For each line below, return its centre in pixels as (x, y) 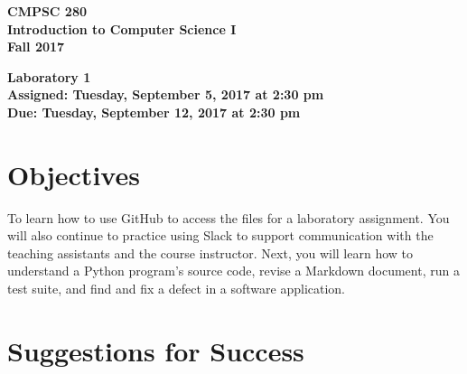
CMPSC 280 (47, 11)
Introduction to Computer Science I (122, 28)
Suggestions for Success (156, 350)
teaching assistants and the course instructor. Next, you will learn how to (210, 252)
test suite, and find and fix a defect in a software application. (177, 289)
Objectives (74, 174)
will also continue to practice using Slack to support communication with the (220, 235)
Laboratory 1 (49, 76)
